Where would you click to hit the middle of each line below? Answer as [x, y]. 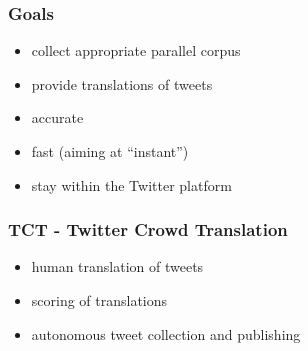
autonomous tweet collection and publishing [166, 333]
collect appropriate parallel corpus [136, 50]
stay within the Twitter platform [131, 184]
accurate [57, 117]
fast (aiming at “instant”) [110, 151]
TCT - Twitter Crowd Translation [148, 229]
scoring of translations [99, 300]
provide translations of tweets [122, 83]
